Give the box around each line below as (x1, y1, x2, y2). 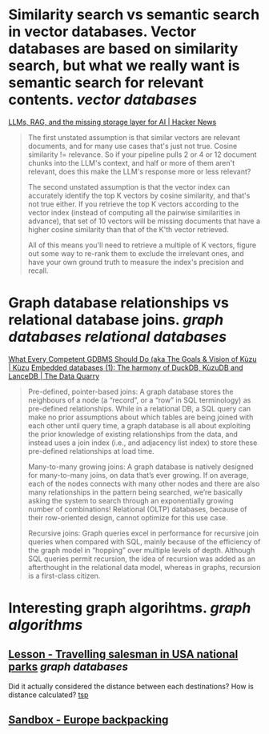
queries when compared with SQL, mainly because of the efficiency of (27, 536, 261, 546)
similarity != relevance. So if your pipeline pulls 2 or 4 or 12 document (27, 150, 258, 159)
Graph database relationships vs (8, 294, 230, 312)
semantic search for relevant (8, 74, 204, 92)
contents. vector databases (8, 90, 198, 109)
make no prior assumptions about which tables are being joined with (27, 412, 254, 422)
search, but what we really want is (8, 57, 240, 75)
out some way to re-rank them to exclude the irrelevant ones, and (27, 248, 244, 258)
